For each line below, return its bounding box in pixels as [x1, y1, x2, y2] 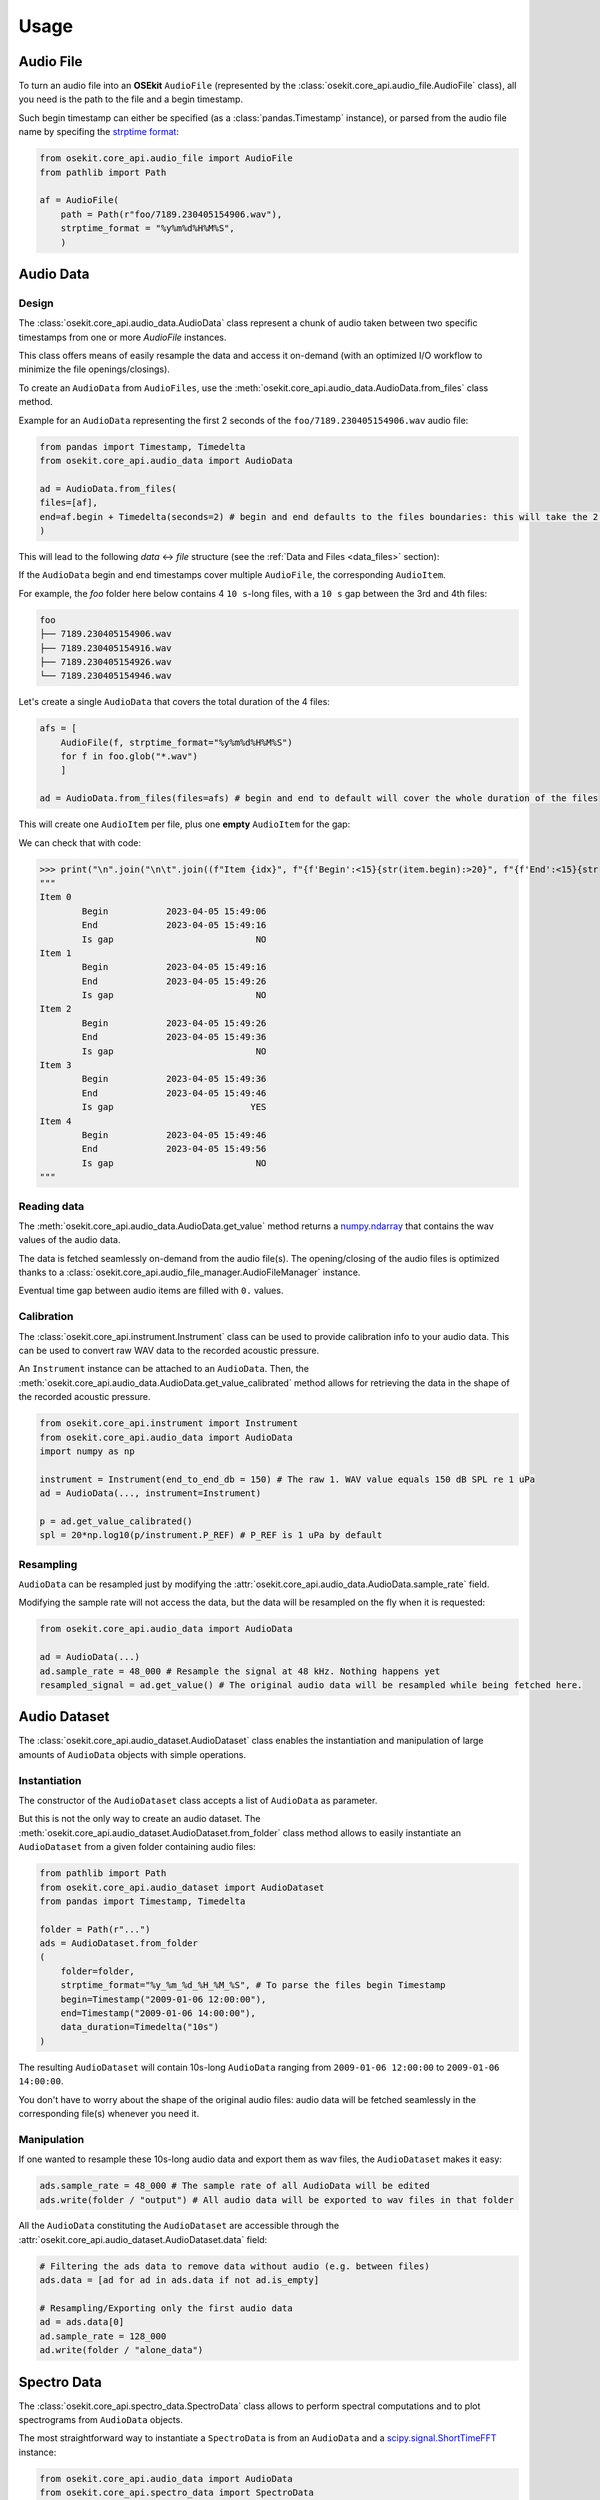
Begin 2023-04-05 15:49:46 [81, 1130, 267, 1140]
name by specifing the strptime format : [18, 126, 180, 138]
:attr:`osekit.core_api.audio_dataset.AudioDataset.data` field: [18, 2233, 268, 2245]
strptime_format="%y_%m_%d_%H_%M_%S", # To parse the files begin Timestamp [60, 1980, 446, 1991]
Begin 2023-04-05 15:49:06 [81, 905, 267, 917]
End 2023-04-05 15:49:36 [81, 1031, 267, 1043]
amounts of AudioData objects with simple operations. [18, 1748, 247, 1760]
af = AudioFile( [39, 195, 120, 206]
